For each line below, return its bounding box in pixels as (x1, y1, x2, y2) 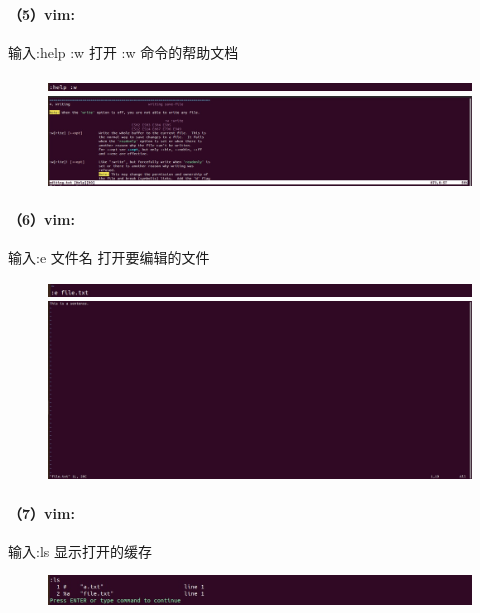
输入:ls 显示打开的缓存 (8, 540, 152, 561)
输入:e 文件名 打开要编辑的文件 (8, 247, 210, 268)
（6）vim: (8, 209, 75, 230)
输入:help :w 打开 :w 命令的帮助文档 (8, 41, 239, 62)
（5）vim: (8, 3, 75, 24)
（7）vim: (8, 502, 75, 523)
